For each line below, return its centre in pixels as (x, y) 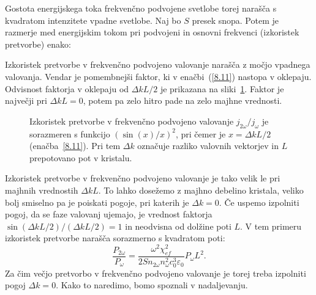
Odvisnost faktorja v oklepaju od (67, 88)
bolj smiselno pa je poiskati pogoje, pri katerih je (97, 202)
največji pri (26, 100)
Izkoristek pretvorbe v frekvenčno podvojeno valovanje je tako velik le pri (143, 178)
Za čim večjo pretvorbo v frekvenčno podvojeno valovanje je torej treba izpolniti (156, 273)
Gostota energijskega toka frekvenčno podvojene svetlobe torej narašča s (141, 8)
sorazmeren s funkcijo (70, 133)
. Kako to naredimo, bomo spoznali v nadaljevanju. (152, 285)
